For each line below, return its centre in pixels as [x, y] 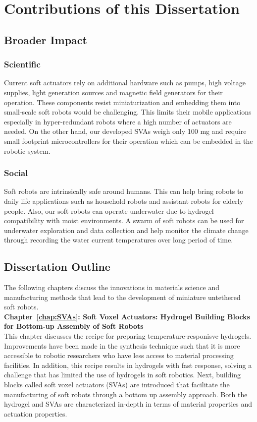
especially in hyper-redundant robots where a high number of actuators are [118, 121]
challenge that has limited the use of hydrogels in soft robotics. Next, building [123, 375]
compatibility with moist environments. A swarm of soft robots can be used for [124, 220]
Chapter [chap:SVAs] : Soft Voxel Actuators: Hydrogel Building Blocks [127, 316]
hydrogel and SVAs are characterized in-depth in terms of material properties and [128, 404]
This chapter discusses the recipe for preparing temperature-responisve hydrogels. [128, 336]
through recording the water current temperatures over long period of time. [119, 240]
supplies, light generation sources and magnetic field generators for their [113, 92]
